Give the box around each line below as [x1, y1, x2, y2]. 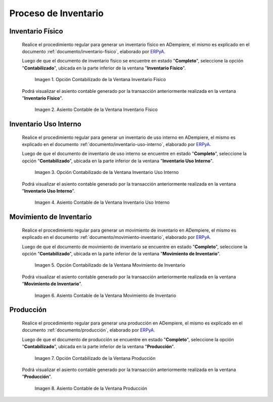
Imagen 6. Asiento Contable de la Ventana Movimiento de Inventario [34, 292, 176, 299]
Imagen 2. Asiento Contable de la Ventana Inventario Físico [34, 106, 158, 113]
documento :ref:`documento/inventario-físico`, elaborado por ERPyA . [22, 48, 165, 54]
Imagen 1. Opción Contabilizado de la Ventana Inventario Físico [34, 77, 166, 83]
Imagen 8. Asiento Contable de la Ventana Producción [34, 385, 148, 391]
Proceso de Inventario [9, 8, 104, 19]
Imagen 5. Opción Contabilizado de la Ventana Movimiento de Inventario [34, 262, 186, 268]
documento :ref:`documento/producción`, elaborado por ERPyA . [22, 327, 155, 333]
